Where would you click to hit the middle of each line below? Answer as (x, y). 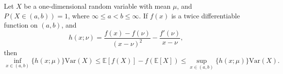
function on (21, 25)
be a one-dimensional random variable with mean (97, 6)
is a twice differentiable (206, 15)
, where (79, 15)
